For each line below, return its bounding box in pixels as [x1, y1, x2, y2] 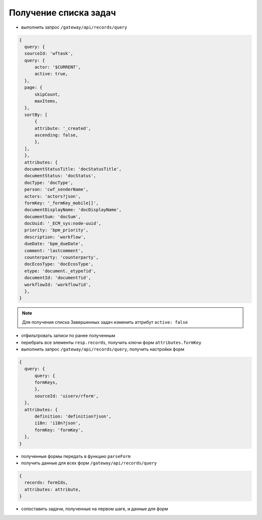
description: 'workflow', [24, 234, 86, 240]
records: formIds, [24, 480, 68, 486]
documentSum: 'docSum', [24, 214, 81, 219]
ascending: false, [34, 133, 79, 138]
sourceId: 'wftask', [24, 51, 73, 56]
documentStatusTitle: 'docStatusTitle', [24, 166, 122, 172]
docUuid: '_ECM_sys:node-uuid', [24, 221, 101, 226]
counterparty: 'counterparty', [24, 255, 99, 260]
